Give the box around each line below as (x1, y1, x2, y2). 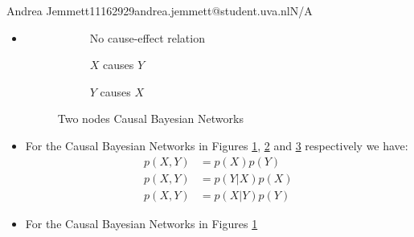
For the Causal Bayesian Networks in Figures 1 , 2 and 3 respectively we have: (25, 137, 408, 153)
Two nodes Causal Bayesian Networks (57, 110, 244, 127)
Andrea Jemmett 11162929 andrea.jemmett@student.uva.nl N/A (6, 2, 313, 18)
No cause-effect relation (89, 29, 205, 46)
